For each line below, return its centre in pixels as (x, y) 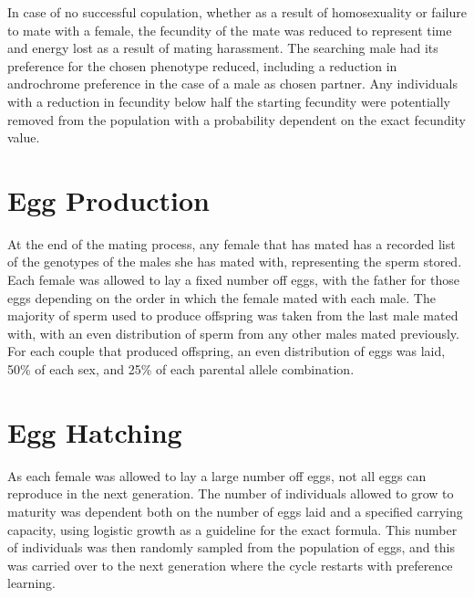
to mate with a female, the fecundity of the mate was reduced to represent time (230, 30)
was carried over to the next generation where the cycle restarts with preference (230, 565)
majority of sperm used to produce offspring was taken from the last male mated (233, 315)
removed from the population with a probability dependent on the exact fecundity (237, 119)
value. (24, 137)
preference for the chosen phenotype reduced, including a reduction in (202, 65)
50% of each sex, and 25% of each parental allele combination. (181, 369)
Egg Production (108, 199)
